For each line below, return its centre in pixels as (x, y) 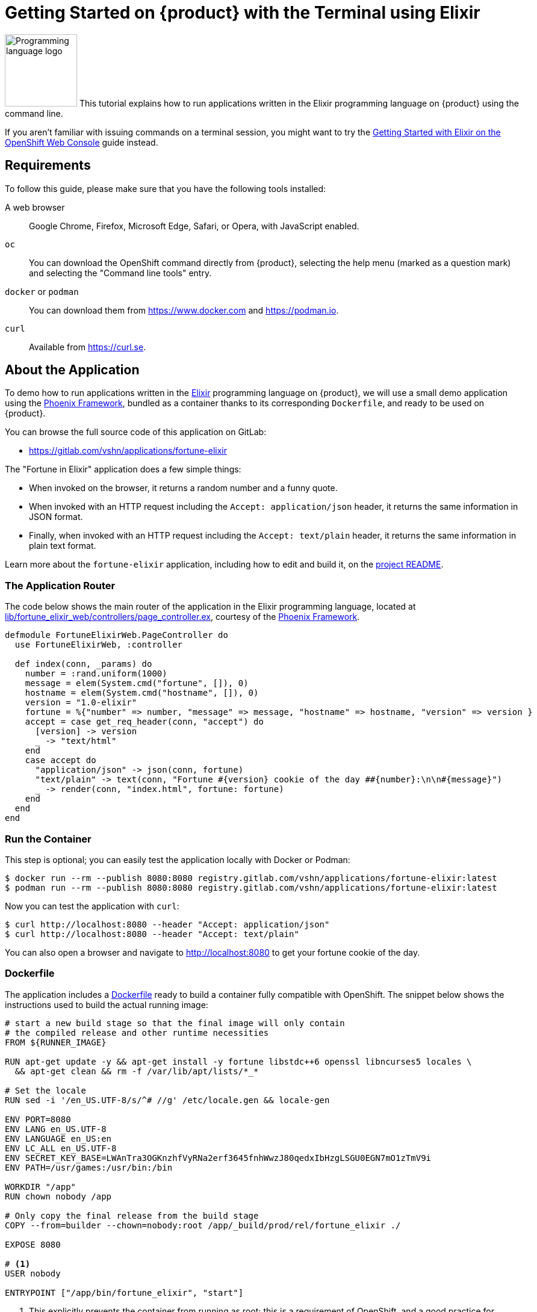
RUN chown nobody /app (58, 1196)
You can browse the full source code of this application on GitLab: (136, 432)
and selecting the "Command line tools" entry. (120, 273)
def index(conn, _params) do (83, 664)
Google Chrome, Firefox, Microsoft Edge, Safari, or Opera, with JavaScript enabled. (194, 226)
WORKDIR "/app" (41, 1187)
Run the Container (48, 839)
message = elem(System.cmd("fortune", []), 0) (137, 683)
